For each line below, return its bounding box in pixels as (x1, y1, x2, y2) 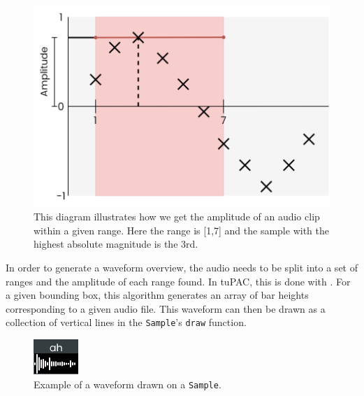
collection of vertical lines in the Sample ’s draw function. (6, 315, 247, 330)
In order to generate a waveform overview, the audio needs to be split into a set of (6, 260, 358, 274)
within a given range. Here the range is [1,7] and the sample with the (34, 222, 329, 237)
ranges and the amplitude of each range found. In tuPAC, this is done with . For (6, 274, 351, 288)
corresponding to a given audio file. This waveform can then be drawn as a (6, 301, 326, 316)
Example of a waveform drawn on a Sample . (34, 376, 221, 391)
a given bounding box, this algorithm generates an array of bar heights (6, 288, 309, 302)
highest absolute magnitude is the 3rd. (34, 236, 198, 251)
